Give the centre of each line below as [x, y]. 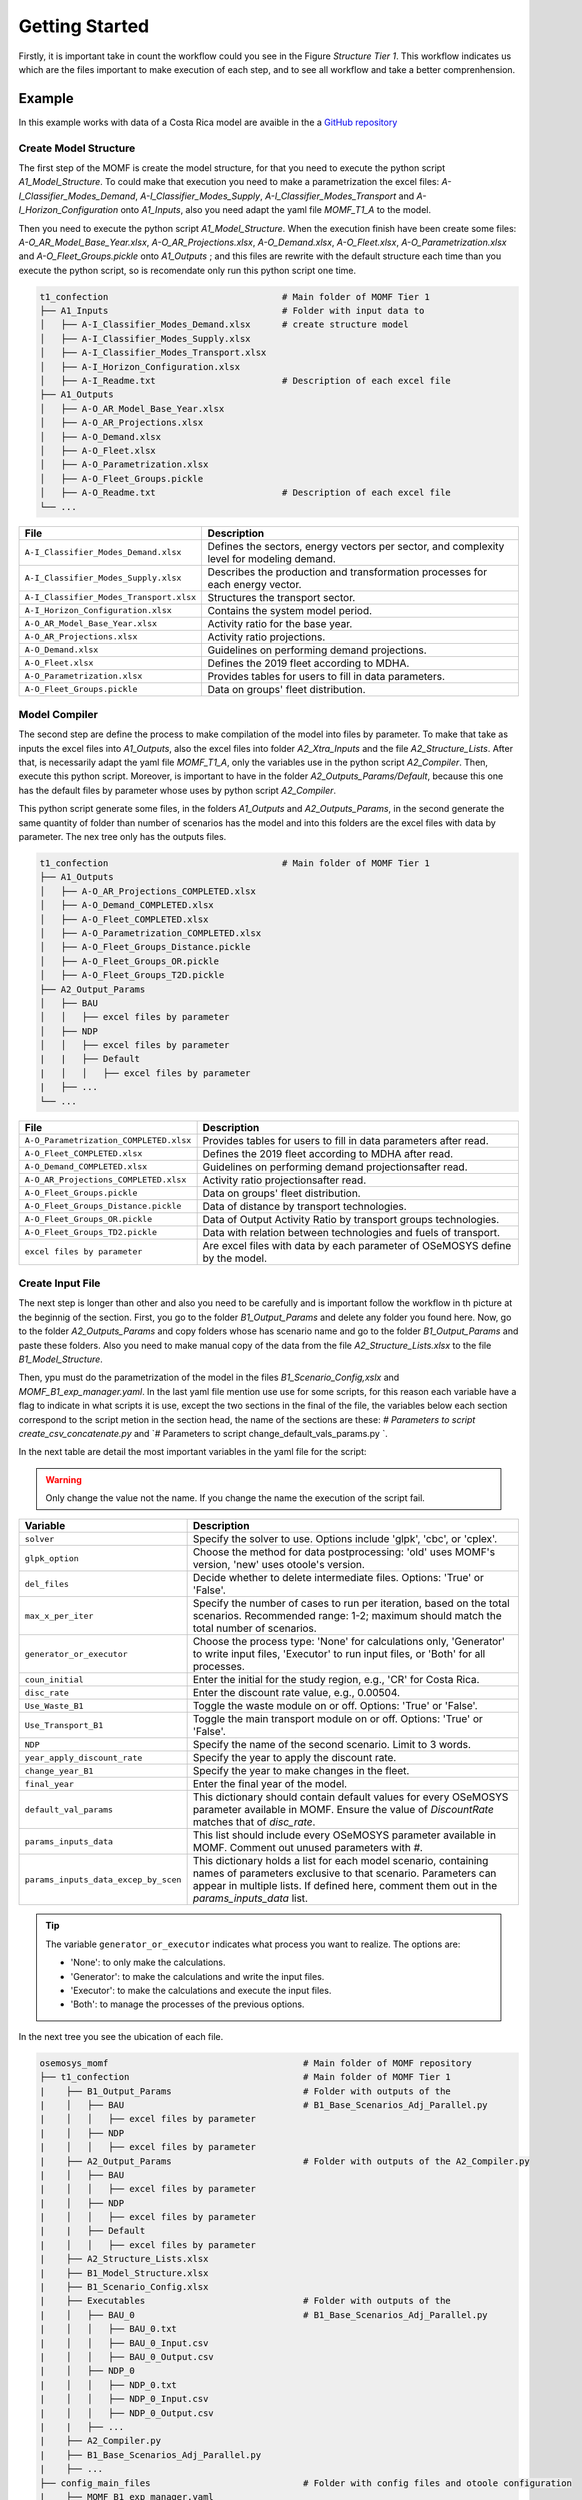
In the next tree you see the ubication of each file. [121, 2036]
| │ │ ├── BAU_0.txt [108, 2329]
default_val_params [69, 1809]
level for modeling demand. [272, 558]
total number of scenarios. [254, 1628]
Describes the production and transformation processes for [347, 572]
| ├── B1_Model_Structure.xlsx [124, 2273]
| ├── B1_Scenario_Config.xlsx [124, 2287]
